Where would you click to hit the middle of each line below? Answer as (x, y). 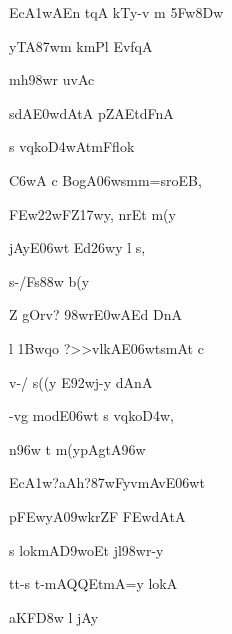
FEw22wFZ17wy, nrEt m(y (92, 213)
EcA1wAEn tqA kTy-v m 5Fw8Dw (116, 12)
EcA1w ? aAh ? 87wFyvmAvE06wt (107, 482)
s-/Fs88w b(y (49, 280)
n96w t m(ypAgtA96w (77, 448)
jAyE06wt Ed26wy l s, (77, 247)
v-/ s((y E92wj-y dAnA (81, 381)
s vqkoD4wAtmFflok (72, 146)
